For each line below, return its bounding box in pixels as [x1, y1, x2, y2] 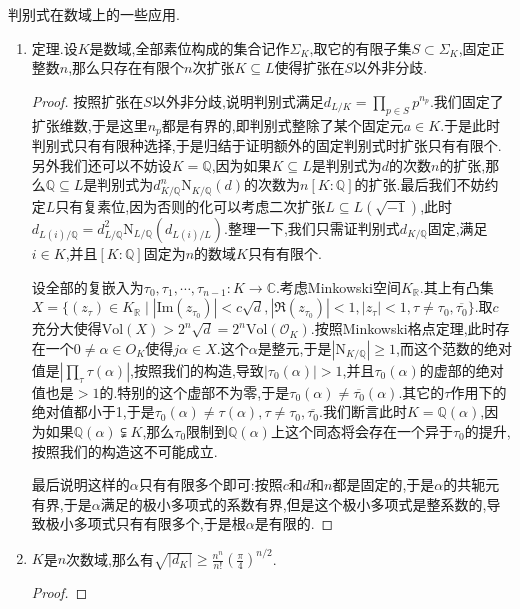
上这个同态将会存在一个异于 [270, 420, 453, 441]
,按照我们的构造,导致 [130, 359, 264, 380]
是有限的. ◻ [254, 513, 334, 534]
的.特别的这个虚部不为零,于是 [99, 381, 290, 402]
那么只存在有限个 [72, 57, 185, 78]
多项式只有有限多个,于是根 [73, 513, 246, 534]
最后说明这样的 [31, 474, 130, 495]
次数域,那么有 [66, 548, 154, 569]
